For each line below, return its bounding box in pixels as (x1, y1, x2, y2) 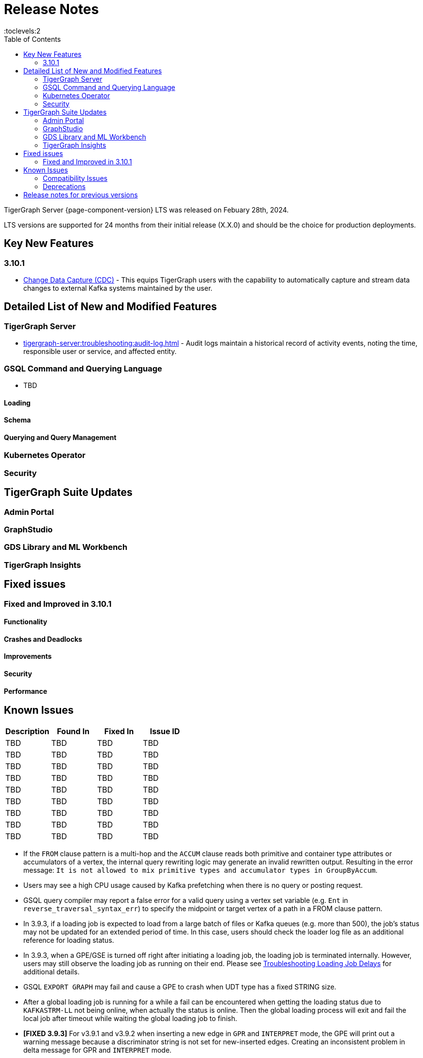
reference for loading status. (23, 935, 114, 944)
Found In (57, 726, 90, 736)
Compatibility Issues (43, 174, 108, 182)
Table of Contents (4, 35, 61, 43)
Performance (4, 687, 48, 695)
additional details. (23, 967, 80, 976)
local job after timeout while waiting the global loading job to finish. (23, 1014, 237, 1023)
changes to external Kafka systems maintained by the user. (23, 283, 213, 292)
